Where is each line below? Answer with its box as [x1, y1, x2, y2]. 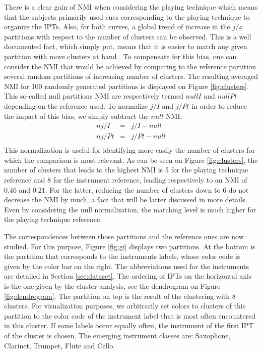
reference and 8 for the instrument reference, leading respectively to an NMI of [4, 174, 247, 185]
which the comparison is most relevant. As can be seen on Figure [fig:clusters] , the [4, 154, 258, 165]
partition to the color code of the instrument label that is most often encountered [4, 310, 255, 321]
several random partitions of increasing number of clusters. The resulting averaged [4, 71, 258, 81]
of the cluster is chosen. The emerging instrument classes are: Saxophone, [4, 330, 231, 340]
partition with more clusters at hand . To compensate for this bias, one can [4, 51, 237, 61]
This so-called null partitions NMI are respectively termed [4, 91, 183, 101]
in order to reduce [191, 100, 247, 111]
